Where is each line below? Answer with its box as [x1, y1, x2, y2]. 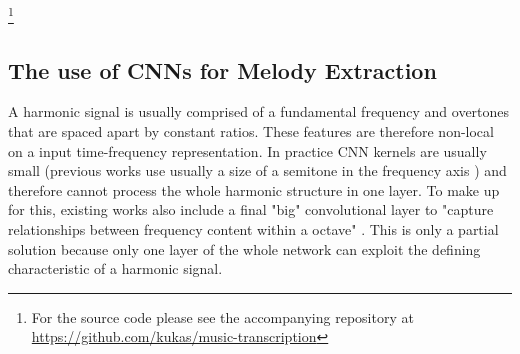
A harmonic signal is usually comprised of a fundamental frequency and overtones [8, 101, 510, 122]
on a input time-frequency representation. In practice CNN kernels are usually [8, 140, 487, 161]
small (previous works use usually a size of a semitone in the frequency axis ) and [8, 160, 507, 181]
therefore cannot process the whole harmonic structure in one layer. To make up [8, 179, 500, 200]
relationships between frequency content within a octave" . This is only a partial [8, 219, 499, 240]
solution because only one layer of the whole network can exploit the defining [8, 238, 481, 259]
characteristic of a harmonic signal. [8, 258, 223, 279]
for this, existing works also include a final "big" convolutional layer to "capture [8, 199, 494, 220]
